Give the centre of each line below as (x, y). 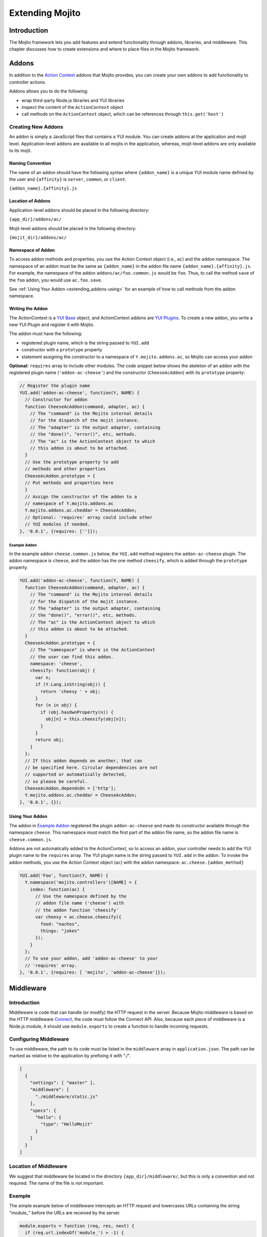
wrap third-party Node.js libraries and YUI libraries (73, 100)
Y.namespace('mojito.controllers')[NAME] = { (81, 882)
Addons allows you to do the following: (49, 91)
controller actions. (28, 82)
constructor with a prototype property (62, 350)
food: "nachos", (60, 924)
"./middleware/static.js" (67, 1096)
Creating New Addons (36, 127)
